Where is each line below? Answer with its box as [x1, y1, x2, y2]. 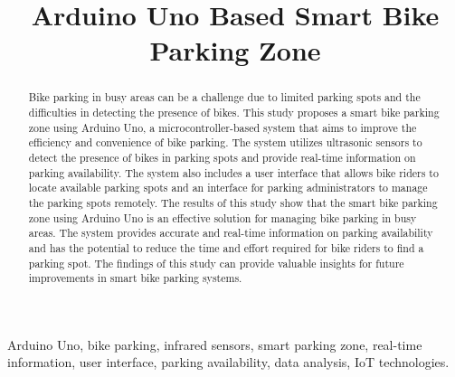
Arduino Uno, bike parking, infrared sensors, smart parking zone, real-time [7, 335, 422, 353]
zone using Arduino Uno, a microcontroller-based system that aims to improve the [28, 119, 417, 135]
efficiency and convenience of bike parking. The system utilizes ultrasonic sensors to [28, 135, 422, 150]
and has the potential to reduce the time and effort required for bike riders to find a [28, 240, 424, 255]
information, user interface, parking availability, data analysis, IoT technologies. [7, 353, 450, 372]
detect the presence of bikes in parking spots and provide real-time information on [28, 149, 416, 165]
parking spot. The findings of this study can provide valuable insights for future [28, 255, 404, 270]
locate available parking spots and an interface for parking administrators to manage [28, 180, 428, 195]
